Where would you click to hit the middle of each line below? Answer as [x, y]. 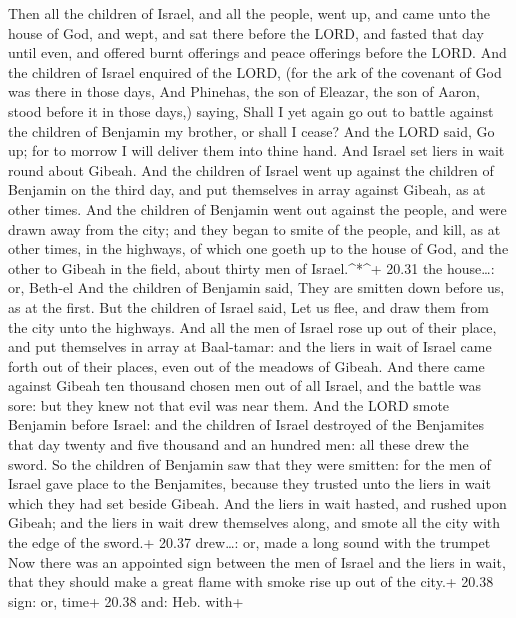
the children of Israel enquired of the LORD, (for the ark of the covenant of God [255, 71]
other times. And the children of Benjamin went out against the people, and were [257, 208]
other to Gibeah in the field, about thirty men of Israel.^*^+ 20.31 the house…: [251, 267]
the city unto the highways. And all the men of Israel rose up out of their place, [252, 326]
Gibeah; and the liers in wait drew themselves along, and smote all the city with [254, 522]
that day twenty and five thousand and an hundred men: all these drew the [238, 444]
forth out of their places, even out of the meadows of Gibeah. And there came [246, 365]
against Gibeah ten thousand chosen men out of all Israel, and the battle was [245, 385]
